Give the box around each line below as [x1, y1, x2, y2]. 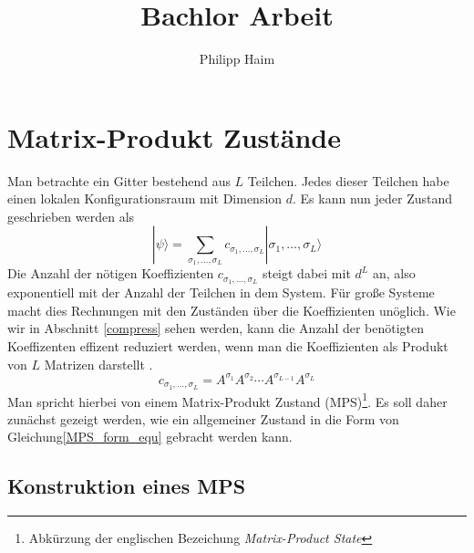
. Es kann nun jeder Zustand [293, 189, 453, 208]
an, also [372, 264, 416, 283]
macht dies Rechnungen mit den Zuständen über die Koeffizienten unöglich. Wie [7, 300, 456, 319]
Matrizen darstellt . [44, 354, 153, 373]
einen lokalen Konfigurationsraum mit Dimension [7, 189, 283, 208]
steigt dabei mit [262, 264, 351, 283]
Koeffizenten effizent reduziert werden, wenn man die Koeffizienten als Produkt [7, 337, 448, 356]
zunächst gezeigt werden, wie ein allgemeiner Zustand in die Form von [7, 409, 399, 428]
